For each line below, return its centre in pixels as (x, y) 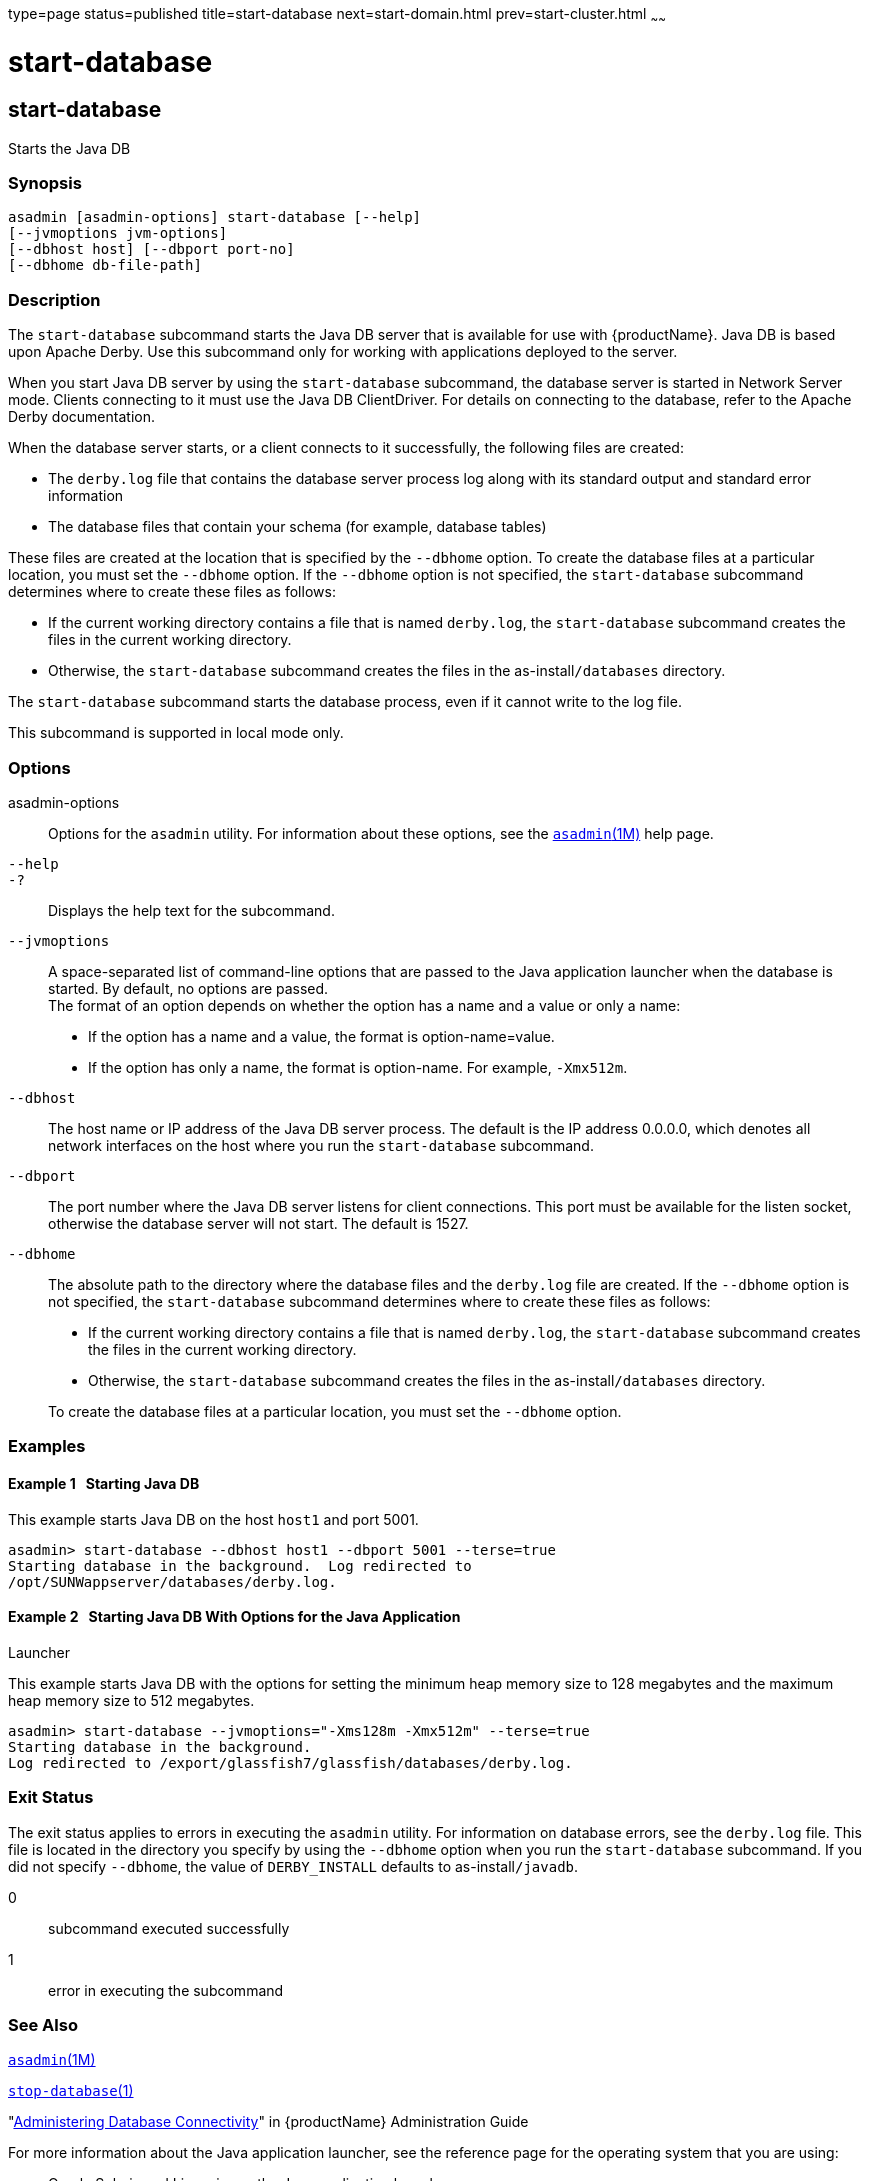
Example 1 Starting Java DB (104, 1483)
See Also (43, 2024)
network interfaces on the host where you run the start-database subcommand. (321, 1145)
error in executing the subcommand (166, 1990)
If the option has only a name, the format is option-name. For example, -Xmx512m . (358, 1067)
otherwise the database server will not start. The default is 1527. (258, 1223)
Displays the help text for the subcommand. (191, 910)
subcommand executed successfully (169, 1928)
